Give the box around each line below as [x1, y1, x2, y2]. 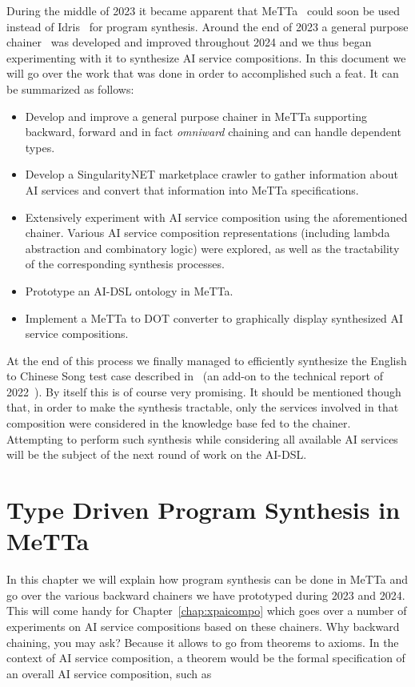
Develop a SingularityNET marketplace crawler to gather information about [25, 166, 398, 183]
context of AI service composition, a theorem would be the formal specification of [6, 649, 405, 666]
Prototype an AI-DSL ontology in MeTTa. [25, 282, 233, 299]
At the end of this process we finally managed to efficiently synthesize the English [6, 352, 407, 368]
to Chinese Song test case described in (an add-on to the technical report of [6, 368, 383, 384]
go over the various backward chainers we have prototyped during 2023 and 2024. [6, 586, 405, 603]
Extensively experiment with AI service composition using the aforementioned [25, 208, 408, 225]
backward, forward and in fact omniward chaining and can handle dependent [25, 123, 401, 140]
